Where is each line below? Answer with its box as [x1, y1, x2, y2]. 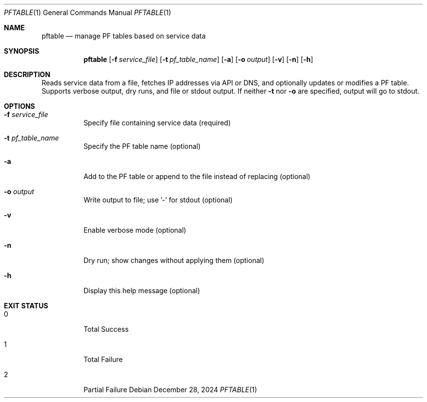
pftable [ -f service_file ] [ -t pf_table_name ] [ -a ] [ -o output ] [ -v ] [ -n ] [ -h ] [83, 55, 313, 63]
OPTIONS [4, 102, 35, 110]
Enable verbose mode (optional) [83, 226, 186, 234]
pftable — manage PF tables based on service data [41, 32, 206, 40]
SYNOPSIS [4, 47, 39, 55]
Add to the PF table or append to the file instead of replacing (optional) [83, 172, 311, 181]
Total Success [83, 325, 129, 333]
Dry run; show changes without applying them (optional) [83, 256, 265, 264]
